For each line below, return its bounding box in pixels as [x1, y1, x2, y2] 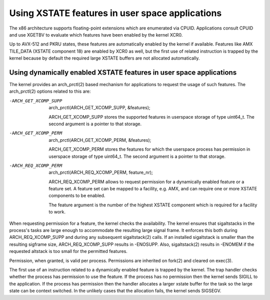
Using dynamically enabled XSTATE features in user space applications [9, 68, 237, 77]
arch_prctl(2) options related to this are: [9, 88, 91, 95]
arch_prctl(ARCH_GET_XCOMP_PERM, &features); [48, 137, 151, 143]
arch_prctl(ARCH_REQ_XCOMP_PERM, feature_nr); [48, 169, 153, 175]
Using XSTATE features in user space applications [9, 8, 222, 19]
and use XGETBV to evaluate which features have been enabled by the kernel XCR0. [9, 32, 183, 38]
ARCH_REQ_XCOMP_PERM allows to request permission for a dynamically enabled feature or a [48, 178, 244, 185]
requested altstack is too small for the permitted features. [9, 248, 127, 254]
